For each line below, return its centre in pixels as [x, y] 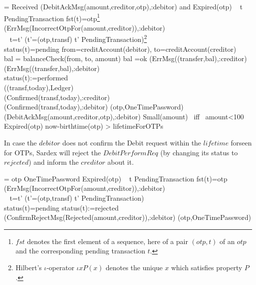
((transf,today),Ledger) [39, 88]
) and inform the [54, 162]
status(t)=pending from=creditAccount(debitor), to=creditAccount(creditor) [120, 49]
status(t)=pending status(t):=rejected [61, 207]
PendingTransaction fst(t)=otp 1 [52, 17]
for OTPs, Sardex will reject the [52, 152]
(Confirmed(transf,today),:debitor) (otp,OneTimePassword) [94, 107]
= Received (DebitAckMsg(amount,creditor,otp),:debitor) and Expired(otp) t [123, 6]
